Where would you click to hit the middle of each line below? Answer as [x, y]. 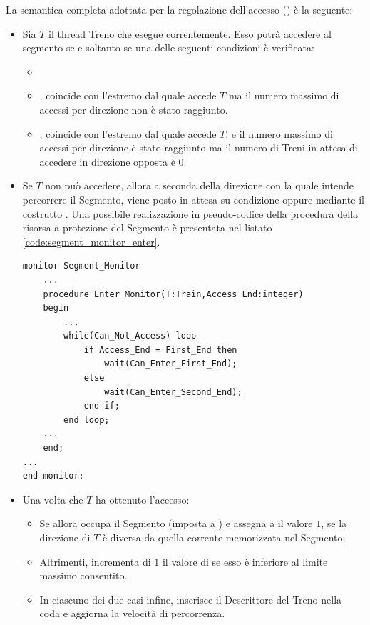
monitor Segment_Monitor [81, 266]
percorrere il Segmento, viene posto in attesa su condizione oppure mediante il [193, 199]
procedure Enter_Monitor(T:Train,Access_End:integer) [173, 294]
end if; [102, 406]
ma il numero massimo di [284, 95]
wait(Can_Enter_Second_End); [173, 392]
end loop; [87, 420]
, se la [334, 523]
